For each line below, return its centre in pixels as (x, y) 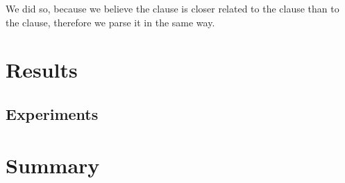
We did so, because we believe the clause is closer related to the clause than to (172, 8)
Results (42, 70)
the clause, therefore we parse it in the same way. (110, 22)
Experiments (52, 113)
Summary (53, 165)
